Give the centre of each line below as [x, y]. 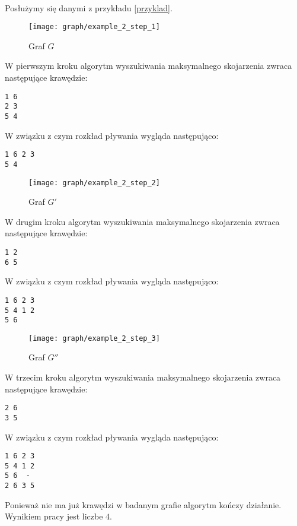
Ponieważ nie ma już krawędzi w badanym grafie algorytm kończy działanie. [143, 504]
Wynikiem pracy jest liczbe [54, 516]
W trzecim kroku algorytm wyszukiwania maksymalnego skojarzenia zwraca [143, 377]
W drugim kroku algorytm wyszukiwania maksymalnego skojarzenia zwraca [142, 221]
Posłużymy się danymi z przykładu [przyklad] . [89, 7]
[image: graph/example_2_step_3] [94, 338]
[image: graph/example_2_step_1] [94, 27]
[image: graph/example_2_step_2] [94, 183]
